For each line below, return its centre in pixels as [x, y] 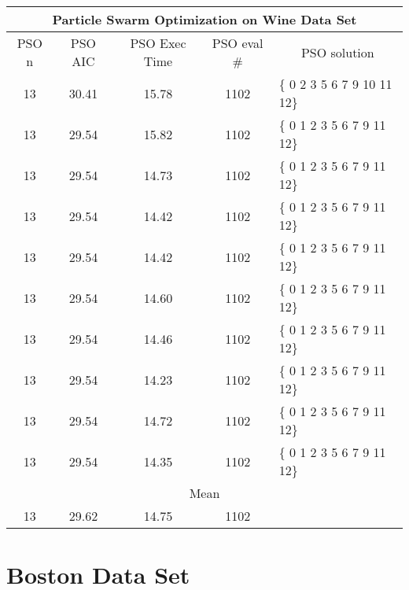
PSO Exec [158, 43]
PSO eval [238, 43]
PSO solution [337, 52]
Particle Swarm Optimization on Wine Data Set [204, 19]
